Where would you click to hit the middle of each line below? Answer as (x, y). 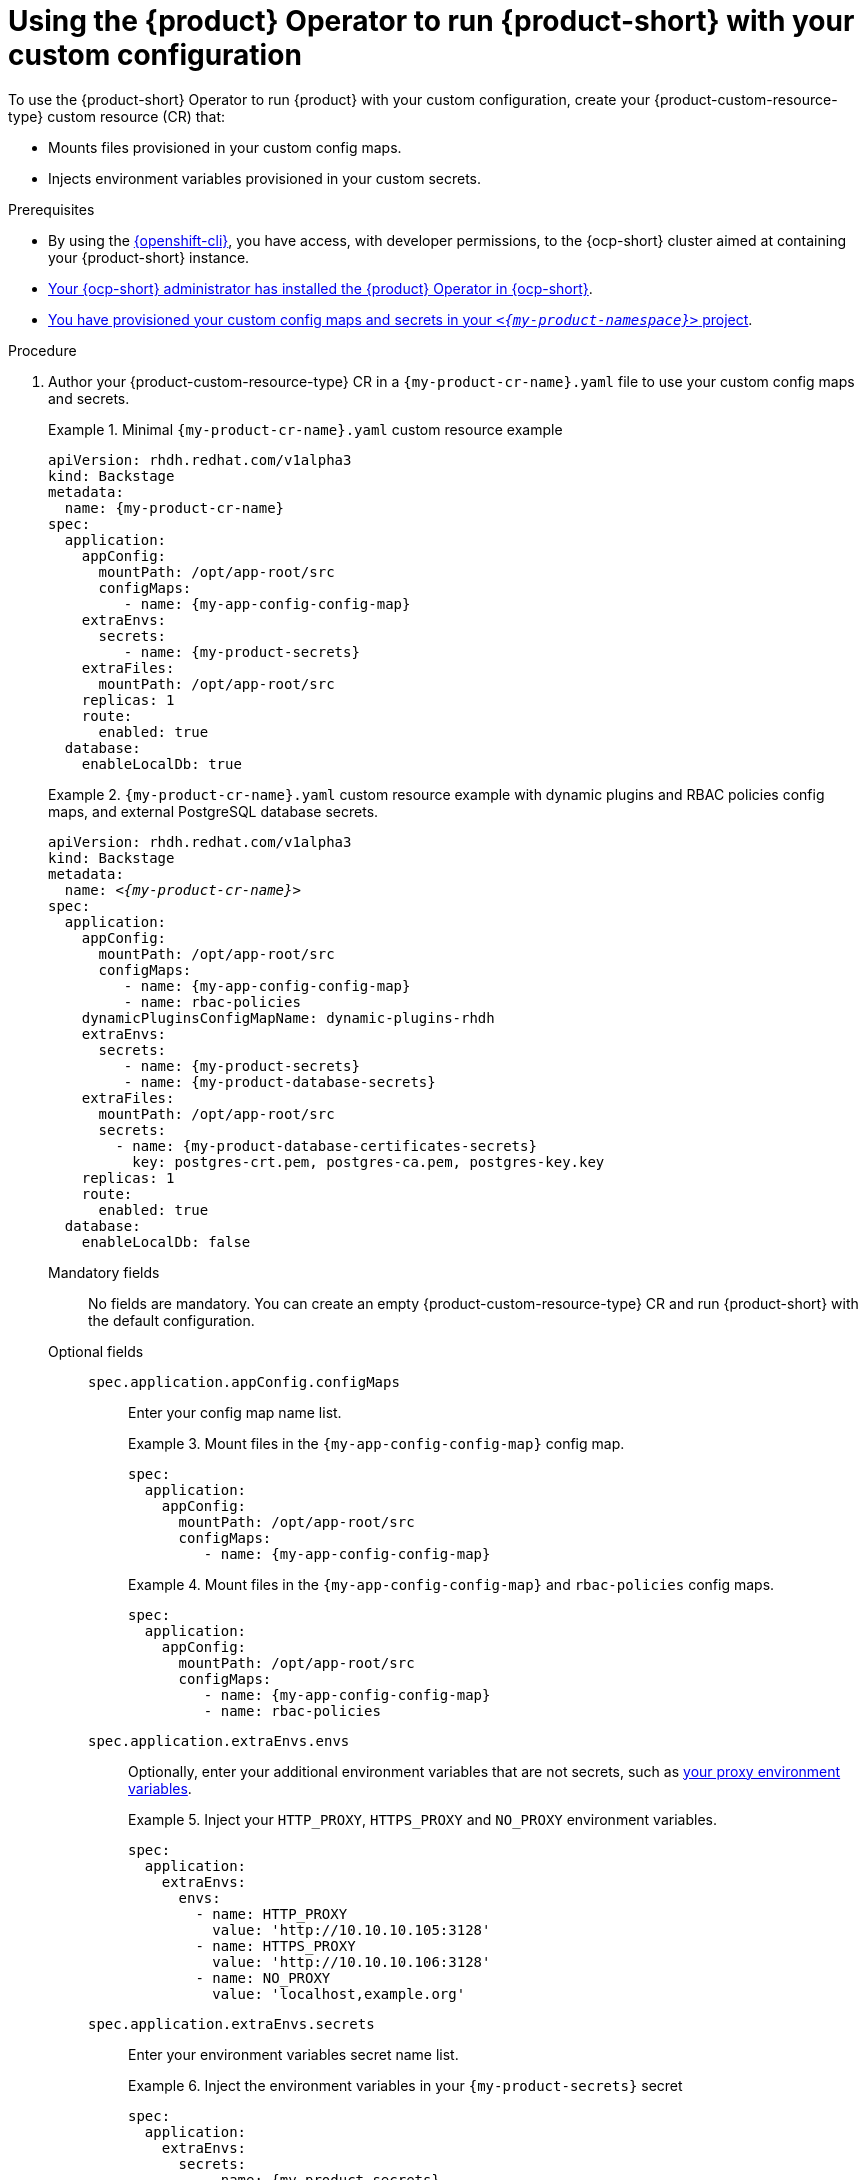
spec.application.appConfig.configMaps (244, 1381)
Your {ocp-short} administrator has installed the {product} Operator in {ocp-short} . (320, 288)
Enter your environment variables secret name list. (293, 2054)
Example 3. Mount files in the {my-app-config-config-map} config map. (376, 1443)
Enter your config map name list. (235, 1412)
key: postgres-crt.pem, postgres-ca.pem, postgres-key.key (368, 1161)
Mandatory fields (104, 1272)
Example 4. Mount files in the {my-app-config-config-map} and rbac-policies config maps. (451, 1584)
